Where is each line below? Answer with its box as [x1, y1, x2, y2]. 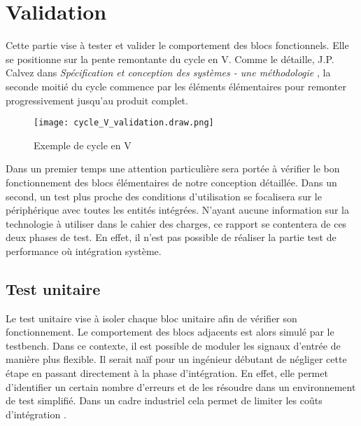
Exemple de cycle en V [34, 137, 132, 152]
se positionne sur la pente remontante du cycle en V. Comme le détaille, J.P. [6, 51, 334, 66]
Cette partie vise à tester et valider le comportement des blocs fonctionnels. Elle [6, 38, 349, 53]
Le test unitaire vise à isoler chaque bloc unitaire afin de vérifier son [6, 310, 297, 325]
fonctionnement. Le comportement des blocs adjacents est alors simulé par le [6, 324, 334, 339]
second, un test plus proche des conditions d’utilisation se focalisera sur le [6, 188, 322, 203]
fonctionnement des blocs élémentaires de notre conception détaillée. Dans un [6, 174, 337, 189]
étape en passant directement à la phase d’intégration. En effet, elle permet [6, 366, 328, 380]
